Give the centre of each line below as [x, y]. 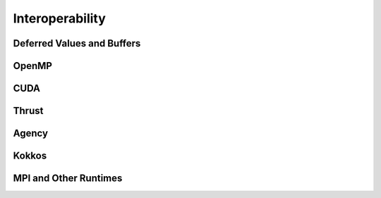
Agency [31, 134]
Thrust [28, 111]
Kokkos [30, 156]
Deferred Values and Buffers [77, 43]
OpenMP [33, 66]
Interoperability [59, 18]
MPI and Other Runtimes [68, 179]
